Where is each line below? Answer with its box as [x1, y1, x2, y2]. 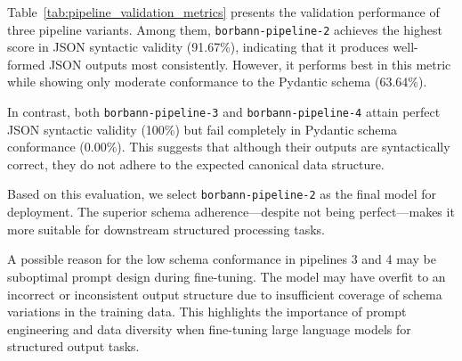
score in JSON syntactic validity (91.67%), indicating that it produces [7, 37, 389, 56]
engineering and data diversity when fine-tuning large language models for [7, 319, 411, 338]
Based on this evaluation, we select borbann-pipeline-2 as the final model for [7, 185, 437, 203]
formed [7, 54, 45, 73]
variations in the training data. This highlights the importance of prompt [7, 302, 407, 321]
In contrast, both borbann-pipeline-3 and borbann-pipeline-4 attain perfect [7, 103, 441, 121]
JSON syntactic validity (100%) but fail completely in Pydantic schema [7, 119, 398, 138]
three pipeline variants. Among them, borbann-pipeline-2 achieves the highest [7, 20, 442, 38]
